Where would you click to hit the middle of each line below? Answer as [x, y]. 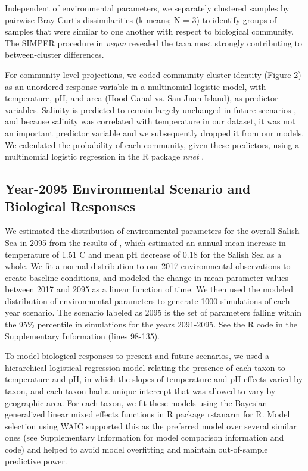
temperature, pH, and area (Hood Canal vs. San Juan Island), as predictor [141, 98]
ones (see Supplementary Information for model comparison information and [144, 437]
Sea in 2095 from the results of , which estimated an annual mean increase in [145, 242]
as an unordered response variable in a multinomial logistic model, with [136, 86]
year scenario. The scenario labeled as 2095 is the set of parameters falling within [153, 312]
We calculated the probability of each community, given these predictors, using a [152, 144]
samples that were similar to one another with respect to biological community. [149, 31]
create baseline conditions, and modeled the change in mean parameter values [147, 277]
